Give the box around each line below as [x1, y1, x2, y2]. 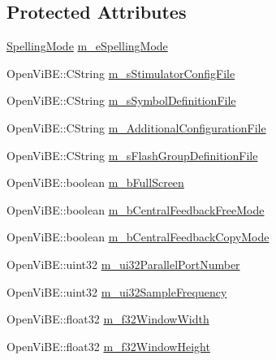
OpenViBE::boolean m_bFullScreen [6, 174, 184, 191]
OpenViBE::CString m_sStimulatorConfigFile [6, 64, 235, 81]
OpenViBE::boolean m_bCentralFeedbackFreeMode [6, 201, 265, 218]
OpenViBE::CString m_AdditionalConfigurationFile [6, 119, 266, 136]
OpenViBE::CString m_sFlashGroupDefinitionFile [6, 146, 258, 163]
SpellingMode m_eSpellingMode [6, 37, 168, 54]
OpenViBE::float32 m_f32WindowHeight [6, 337, 210, 354]
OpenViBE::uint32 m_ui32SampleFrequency [6, 283, 227, 300]
